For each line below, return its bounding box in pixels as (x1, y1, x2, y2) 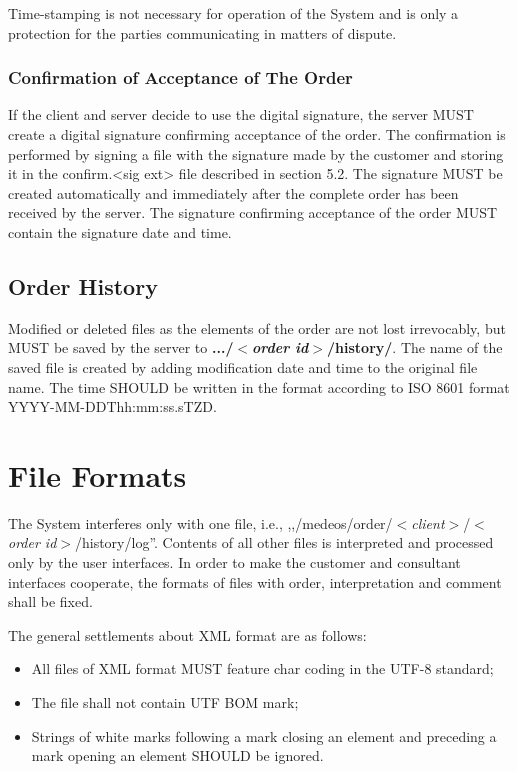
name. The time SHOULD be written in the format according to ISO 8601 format (8, 376, 510, 397)
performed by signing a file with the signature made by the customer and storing (8, 143, 504, 164)
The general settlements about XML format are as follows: (8, 624, 367, 645)
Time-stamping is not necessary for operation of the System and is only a (8, 3, 459, 23)
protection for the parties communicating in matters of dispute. (8, 22, 397, 43)
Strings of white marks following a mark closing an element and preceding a (31, 725, 497, 746)
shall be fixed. (8, 591, 93, 612)
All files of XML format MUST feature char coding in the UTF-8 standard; (31, 658, 494, 679)
